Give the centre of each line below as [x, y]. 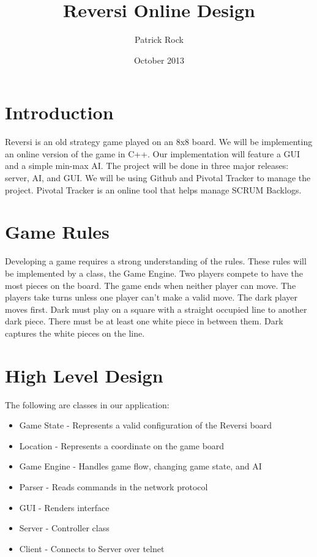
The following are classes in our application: [87, 404]
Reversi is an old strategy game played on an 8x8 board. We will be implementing [159, 142]
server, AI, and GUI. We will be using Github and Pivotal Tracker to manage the [158, 178]
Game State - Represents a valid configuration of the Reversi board [146, 425]
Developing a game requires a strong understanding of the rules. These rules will [156, 261]
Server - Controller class [64, 528]
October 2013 [159, 60]
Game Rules [57, 232]
